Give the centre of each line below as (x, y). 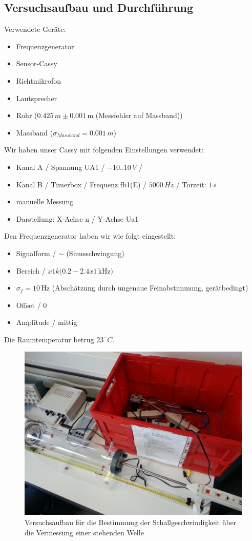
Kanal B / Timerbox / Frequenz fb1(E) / (81, 184)
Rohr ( (27, 115)
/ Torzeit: (191, 184)
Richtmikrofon (39, 80)
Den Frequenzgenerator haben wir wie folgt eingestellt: (90, 236)
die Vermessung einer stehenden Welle (84, 532)
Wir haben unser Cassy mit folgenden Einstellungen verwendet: (104, 150)
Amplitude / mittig (47, 322)
